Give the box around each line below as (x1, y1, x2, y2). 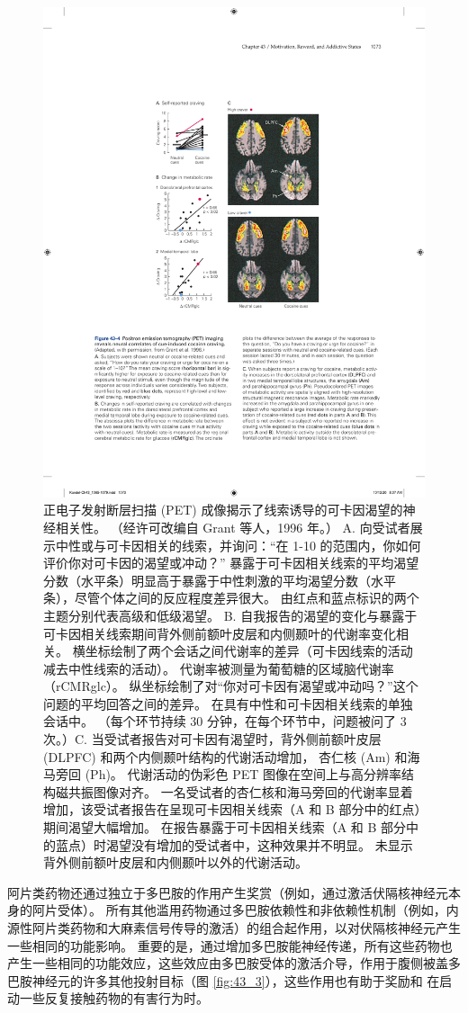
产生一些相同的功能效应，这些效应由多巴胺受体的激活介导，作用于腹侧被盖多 (7, 954, 461, 973)
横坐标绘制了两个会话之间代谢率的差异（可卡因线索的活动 (72, 641, 413, 660)
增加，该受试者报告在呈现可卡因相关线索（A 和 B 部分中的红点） (43, 800, 421, 819)
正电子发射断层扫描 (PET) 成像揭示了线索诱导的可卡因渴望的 (43, 500, 403, 519)
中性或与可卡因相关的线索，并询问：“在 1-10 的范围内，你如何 (55, 535, 421, 554)
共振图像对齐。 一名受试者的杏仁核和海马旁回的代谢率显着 (67, 782, 413, 801)
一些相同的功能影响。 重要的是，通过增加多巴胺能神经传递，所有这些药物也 (7, 936, 453, 955)
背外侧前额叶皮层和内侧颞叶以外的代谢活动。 (43, 853, 308, 872)
